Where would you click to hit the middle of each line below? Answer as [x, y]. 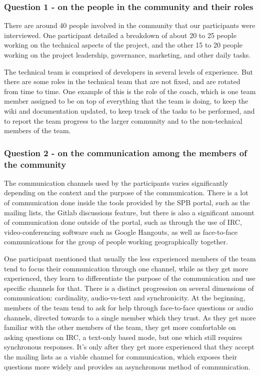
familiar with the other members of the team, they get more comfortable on [120, 327]
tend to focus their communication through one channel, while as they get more [126, 268]
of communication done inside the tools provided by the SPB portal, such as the [127, 203]
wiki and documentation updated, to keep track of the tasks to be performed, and [129, 110]
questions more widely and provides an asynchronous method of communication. [127, 366]
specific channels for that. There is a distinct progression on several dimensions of [129, 288]
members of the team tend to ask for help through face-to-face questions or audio [129, 308]
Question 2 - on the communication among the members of [125, 152]
